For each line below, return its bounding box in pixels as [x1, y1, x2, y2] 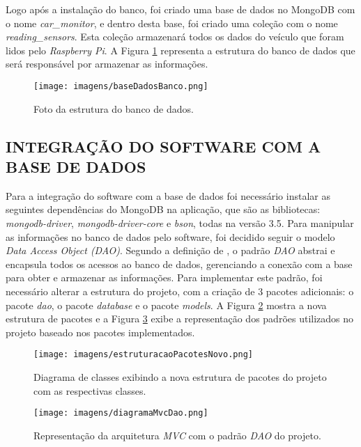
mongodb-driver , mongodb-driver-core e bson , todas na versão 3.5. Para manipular [6, 216, 354, 230]
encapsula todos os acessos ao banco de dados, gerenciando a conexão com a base [6, 256, 353, 271]
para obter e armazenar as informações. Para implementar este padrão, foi [6, 270, 323, 285]
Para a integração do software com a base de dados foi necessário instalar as [6, 188, 330, 203]
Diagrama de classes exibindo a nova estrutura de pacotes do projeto [33, 370, 327, 384]
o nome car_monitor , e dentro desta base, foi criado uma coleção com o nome [6, 15, 338, 30]
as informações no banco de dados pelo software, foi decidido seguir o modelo [6, 229, 335, 244]
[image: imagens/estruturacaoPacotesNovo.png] [33, 350, 253, 360]
